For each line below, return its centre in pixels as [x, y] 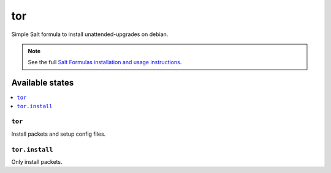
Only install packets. [37, 161]
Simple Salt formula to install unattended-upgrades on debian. [90, 34]
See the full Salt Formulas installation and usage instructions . [105, 62]
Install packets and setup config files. [59, 134]
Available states [43, 83]
